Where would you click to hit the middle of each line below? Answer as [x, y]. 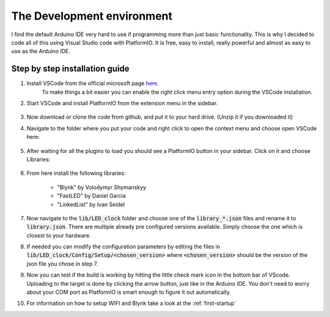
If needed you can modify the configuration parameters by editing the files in [123, 247]
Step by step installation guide [70, 69]
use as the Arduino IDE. [41, 51]
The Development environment [92, 16]
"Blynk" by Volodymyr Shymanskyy [102, 187]
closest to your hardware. [59, 235]
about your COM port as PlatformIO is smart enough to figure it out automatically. [129, 292]
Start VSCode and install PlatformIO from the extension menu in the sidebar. [122, 103]
